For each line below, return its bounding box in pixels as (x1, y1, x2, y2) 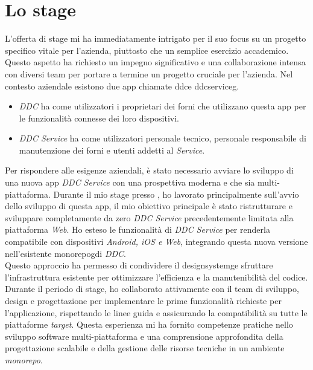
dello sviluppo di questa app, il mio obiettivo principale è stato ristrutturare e (5, 200, 292, 212)
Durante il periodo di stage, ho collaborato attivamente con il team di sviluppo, (5, 282, 299, 295)
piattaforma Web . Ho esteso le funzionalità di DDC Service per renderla (5, 223, 270, 236)
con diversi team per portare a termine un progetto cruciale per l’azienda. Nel (5, 67, 293, 80)
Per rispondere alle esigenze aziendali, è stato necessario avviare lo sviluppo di (5, 164, 294, 177)
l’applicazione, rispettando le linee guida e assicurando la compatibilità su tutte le (5, 306, 308, 319)
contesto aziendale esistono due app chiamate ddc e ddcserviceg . (5, 79, 239, 92)
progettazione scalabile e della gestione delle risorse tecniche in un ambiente (5, 342, 285, 354)
